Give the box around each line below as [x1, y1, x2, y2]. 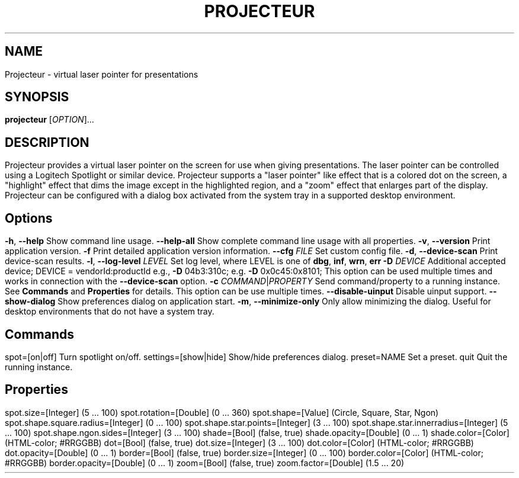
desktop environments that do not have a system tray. [5, 306, 214, 317]
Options [5, 210, 53, 226]
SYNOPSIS [5, 89, 69, 105]
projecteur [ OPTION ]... [5, 114, 94, 125]
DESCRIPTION [5, 134, 89, 150]
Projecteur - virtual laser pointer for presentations [5, 69, 198, 79]
